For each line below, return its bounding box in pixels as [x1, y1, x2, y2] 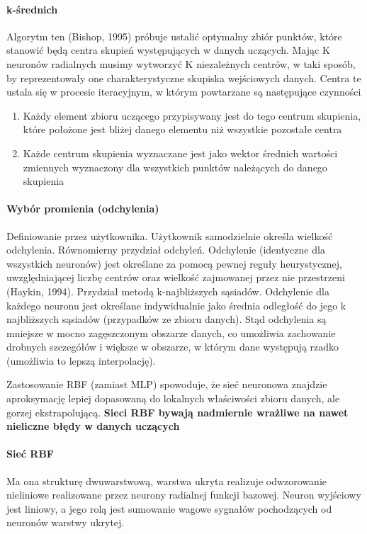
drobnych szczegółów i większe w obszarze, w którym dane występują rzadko [6, 339, 339, 354]
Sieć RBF [6, 446, 54, 461]
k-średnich [6, 1, 58, 16]
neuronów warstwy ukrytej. [6, 515, 125, 530]
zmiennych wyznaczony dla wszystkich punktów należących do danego [23, 159, 327, 174]
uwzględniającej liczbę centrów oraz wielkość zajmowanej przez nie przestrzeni [6, 270, 345, 285]
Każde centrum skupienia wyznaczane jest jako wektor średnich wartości [23, 145, 338, 160]
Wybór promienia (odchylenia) [6, 201, 159, 216]
